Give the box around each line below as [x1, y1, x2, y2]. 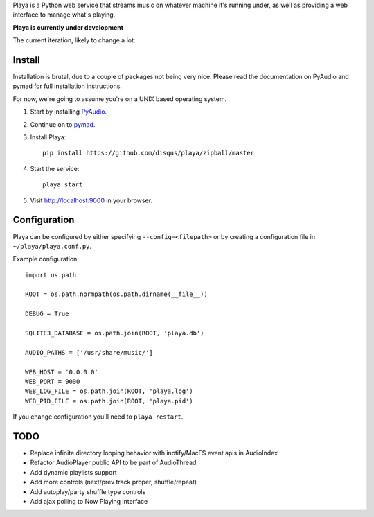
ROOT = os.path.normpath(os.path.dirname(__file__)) [25, 290, 208, 298]
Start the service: [30, 164, 80, 173]
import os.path [25, 271, 77, 279]
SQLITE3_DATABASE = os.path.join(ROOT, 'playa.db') [25, 329, 204, 338]
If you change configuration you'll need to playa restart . [12, 412, 184, 421]
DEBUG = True [25, 310, 69, 318]
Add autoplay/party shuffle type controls [30, 487, 146, 496]
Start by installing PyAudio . [30, 107, 107, 116]
